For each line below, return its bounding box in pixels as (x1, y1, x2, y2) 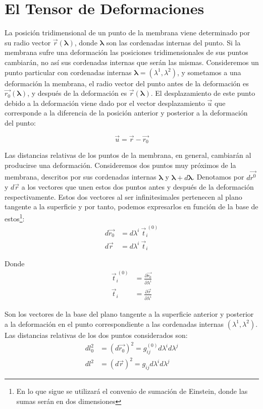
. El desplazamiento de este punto (150, 88, 255, 98)
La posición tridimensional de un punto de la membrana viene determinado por (5, 27, 250, 38)
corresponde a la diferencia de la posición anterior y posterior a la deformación (5, 107, 248, 118)
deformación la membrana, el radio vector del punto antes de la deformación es (5, 78, 249, 88)
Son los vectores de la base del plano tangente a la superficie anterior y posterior (5, 309, 254, 319)
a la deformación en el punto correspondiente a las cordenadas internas (5, 318, 224, 329)
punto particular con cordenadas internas (5, 67, 132, 77)
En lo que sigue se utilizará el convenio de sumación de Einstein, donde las (16, 386, 248, 396)
